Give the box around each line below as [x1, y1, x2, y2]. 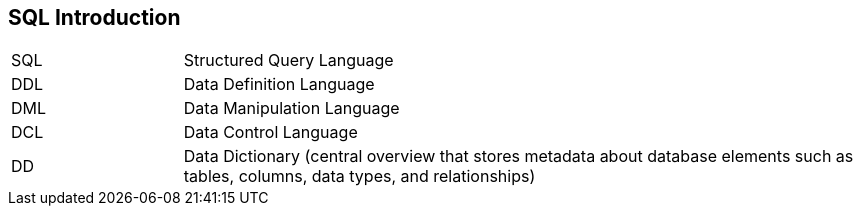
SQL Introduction [8, 5, 181, 30]
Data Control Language [183, 122, 358, 143]
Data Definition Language [183, 74, 375, 95]
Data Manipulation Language [183, 98, 400, 119]
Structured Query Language [183, 50, 394, 71]
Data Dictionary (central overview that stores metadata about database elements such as [183, 146, 854, 167]
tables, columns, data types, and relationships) [183, 166, 536, 187]
